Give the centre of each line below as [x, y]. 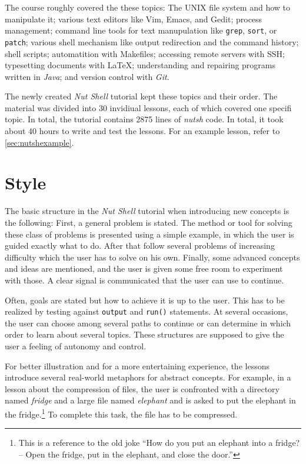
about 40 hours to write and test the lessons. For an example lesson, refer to [142, 131]
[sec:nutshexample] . [39, 142]
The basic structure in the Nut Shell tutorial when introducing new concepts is [147, 211]
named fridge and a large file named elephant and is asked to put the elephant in [150, 400]
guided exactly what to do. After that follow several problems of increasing [140, 246]
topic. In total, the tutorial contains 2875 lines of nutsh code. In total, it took [144, 119]
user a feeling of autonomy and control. [76, 346]
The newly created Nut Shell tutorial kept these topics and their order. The [141, 96]
